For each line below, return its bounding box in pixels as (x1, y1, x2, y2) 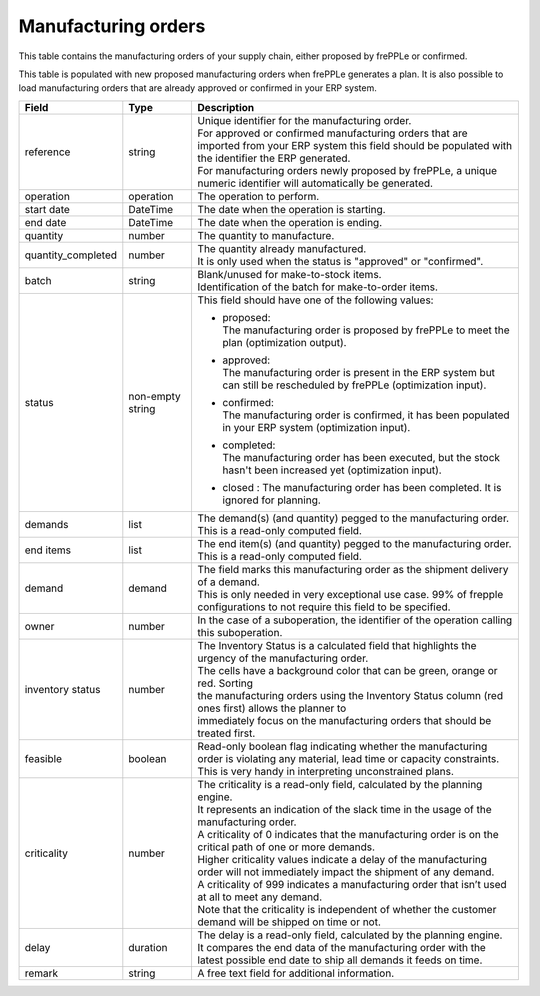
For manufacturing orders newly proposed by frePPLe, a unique (197, 163, 498, 177)
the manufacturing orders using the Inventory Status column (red (197, 688, 504, 702)
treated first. (197, 726, 256, 740)
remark (24, 966, 59, 980)
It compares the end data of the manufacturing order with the (197, 940, 487, 954)
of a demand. (197, 575, 260, 589)
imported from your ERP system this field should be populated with (197, 138, 513, 152)
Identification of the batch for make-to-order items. (197, 280, 439, 294)
